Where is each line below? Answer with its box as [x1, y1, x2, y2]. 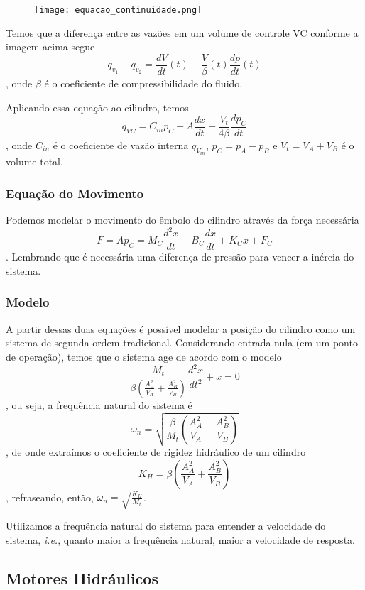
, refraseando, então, [6, 489, 94, 504]
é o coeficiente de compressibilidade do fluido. [44, 75, 243, 90]
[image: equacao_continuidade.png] [34, 5, 202, 15]
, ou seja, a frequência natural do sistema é [6, 397, 192, 412]
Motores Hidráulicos [6, 567, 158, 589]
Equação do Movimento [6, 184, 144, 202]
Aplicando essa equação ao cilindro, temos [6, 99, 189, 114]
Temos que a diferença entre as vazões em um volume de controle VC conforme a [6, 25, 359, 40]
